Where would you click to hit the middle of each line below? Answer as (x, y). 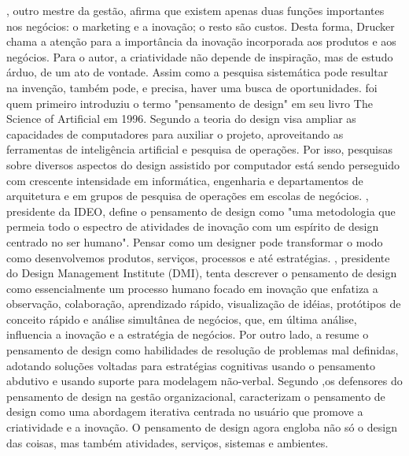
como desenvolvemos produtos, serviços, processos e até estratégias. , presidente (198, 257)
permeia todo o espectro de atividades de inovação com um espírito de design (193, 226)
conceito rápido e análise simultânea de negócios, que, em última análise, (182, 319)
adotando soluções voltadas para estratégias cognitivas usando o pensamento (191, 365)
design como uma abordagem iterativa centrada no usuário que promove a (185, 412)
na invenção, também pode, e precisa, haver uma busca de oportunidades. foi (192, 87)
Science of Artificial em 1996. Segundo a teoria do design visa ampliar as (181, 119)
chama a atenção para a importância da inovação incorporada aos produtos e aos (201, 41)
